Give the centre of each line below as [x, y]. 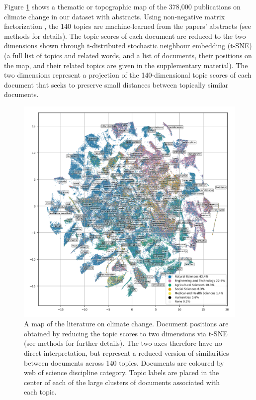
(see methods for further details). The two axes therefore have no [123, 343]
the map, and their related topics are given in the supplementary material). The [126, 65]
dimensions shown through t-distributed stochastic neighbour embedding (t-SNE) [128, 46]
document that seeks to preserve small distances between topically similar [116, 84]
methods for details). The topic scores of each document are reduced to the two [125, 36]
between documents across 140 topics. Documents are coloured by [124, 362]
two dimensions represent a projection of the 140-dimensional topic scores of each [128, 75]
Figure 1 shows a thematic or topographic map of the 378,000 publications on [122, 6]
